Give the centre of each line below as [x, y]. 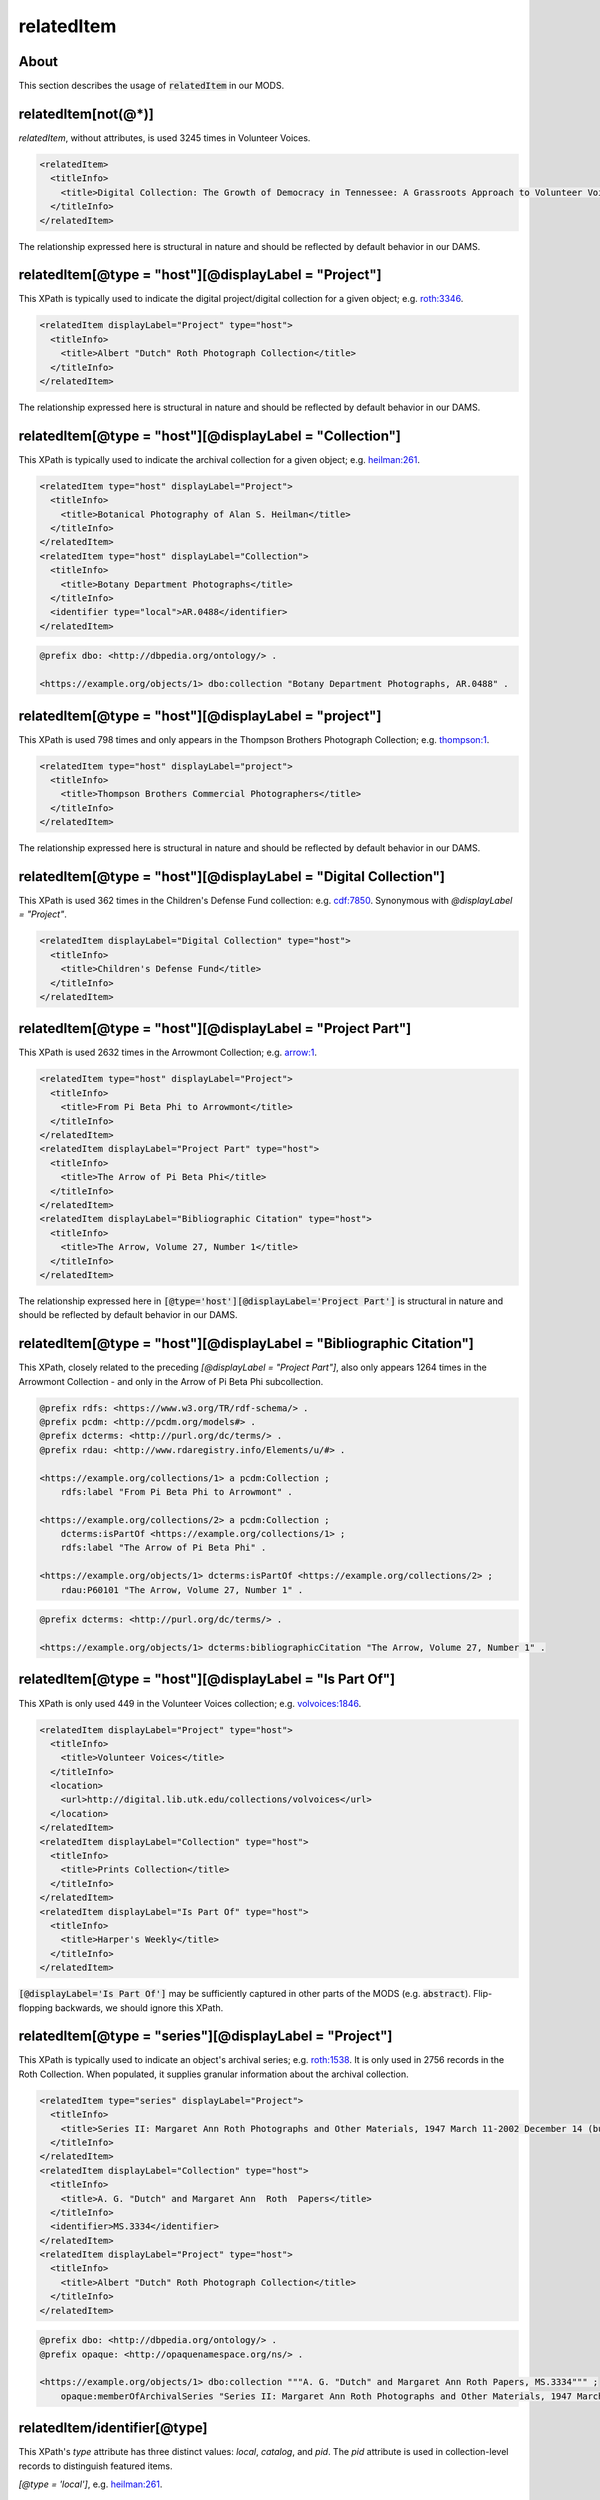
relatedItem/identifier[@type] [113, 2428]
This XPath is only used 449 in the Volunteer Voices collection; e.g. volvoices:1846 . [190, 1703]
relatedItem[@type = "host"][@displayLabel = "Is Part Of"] [207, 1679]
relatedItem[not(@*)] [86, 113]
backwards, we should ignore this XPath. [139, 2007]
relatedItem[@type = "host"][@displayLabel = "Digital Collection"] [231, 876]
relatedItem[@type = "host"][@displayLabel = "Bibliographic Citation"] [246, 1343]
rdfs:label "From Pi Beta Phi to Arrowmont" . [177, 1491]
